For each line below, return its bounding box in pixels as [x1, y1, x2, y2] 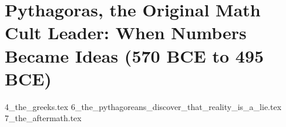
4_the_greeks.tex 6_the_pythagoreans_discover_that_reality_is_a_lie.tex [5, 100, 282, 112]
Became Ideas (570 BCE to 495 [5, 43, 264, 67]
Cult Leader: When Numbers [5, 20, 247, 44]
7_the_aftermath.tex [5, 112, 82, 124]
